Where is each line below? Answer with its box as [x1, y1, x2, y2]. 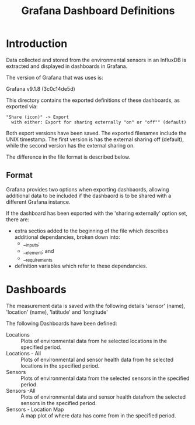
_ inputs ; [23, 239, 40, 248]
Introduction [6, 37, 68, 50]
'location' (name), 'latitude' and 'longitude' [6, 309, 108, 316]
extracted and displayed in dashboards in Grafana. [6, 63, 128, 70]
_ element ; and [23, 247, 54, 256]
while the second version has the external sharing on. [6, 142, 135, 149]
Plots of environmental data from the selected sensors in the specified [20, 375, 190, 382]
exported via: [6, 102, 38, 109]
